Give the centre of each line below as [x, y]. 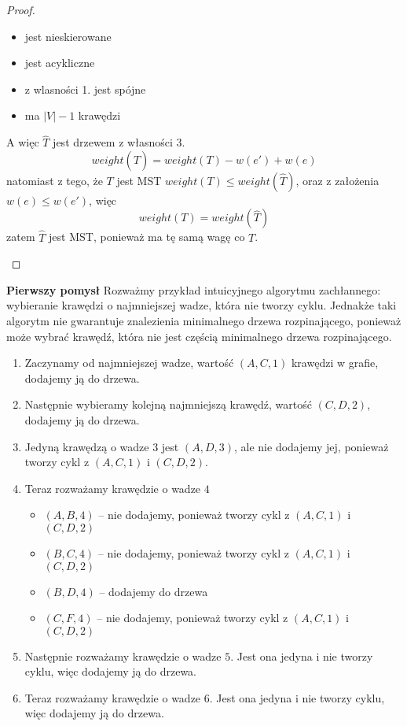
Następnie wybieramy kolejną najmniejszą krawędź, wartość [168, 404]
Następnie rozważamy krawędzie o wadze [123, 656]
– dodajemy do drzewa [154, 591]
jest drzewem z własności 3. [119, 142]
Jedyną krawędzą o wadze [87, 446]
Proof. [21, 9]
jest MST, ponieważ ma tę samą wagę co [147, 237]
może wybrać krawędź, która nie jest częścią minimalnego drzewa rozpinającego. [199, 336]
